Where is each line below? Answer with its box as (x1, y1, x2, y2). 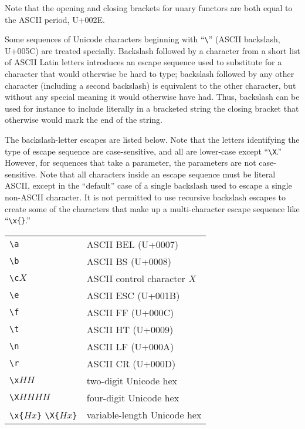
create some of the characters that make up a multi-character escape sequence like (5, 202, 300, 214)
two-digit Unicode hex (86, 373, 177, 387)
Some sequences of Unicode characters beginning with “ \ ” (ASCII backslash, (5, 33, 280, 45)
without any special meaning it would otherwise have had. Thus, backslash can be (5, 91, 300, 103)
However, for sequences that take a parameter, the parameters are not (5, 156, 256, 169)
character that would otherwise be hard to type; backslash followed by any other (5, 68, 294, 80)
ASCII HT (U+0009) (86, 322, 174, 336)
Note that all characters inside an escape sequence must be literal (40, 167, 276, 180)
